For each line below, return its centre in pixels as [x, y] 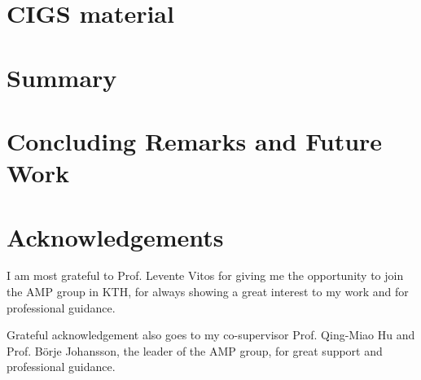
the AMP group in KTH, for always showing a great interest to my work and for [208, 292]
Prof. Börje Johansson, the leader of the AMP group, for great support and [195, 350]
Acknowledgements [115, 236]
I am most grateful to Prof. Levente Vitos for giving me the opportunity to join [205, 275]
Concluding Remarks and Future [195, 140]
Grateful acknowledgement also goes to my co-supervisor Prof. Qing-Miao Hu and [211, 335]
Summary [62, 77]
